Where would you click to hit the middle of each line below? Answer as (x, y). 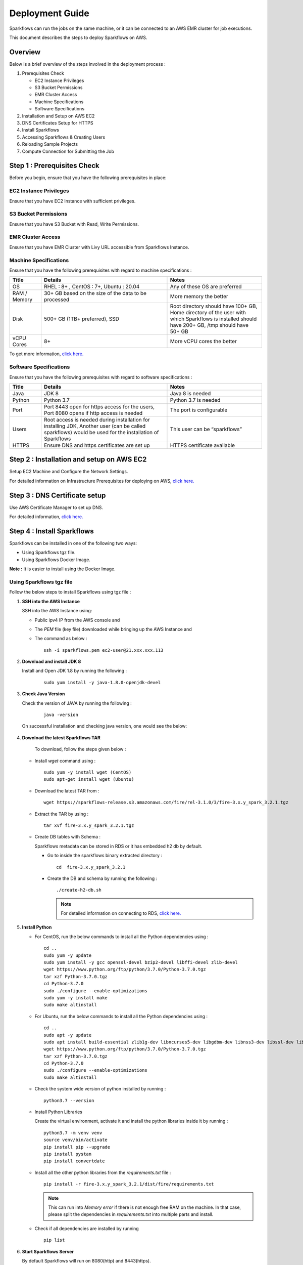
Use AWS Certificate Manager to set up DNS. (56, 507)
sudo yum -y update (68, 955)
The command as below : (61, 639)
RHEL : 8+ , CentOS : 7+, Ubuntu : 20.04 (92, 287)
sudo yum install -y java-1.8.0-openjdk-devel (102, 682)
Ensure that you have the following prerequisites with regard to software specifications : (101, 377)
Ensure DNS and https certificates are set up (97, 445)
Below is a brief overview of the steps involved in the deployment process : (88, 64)
